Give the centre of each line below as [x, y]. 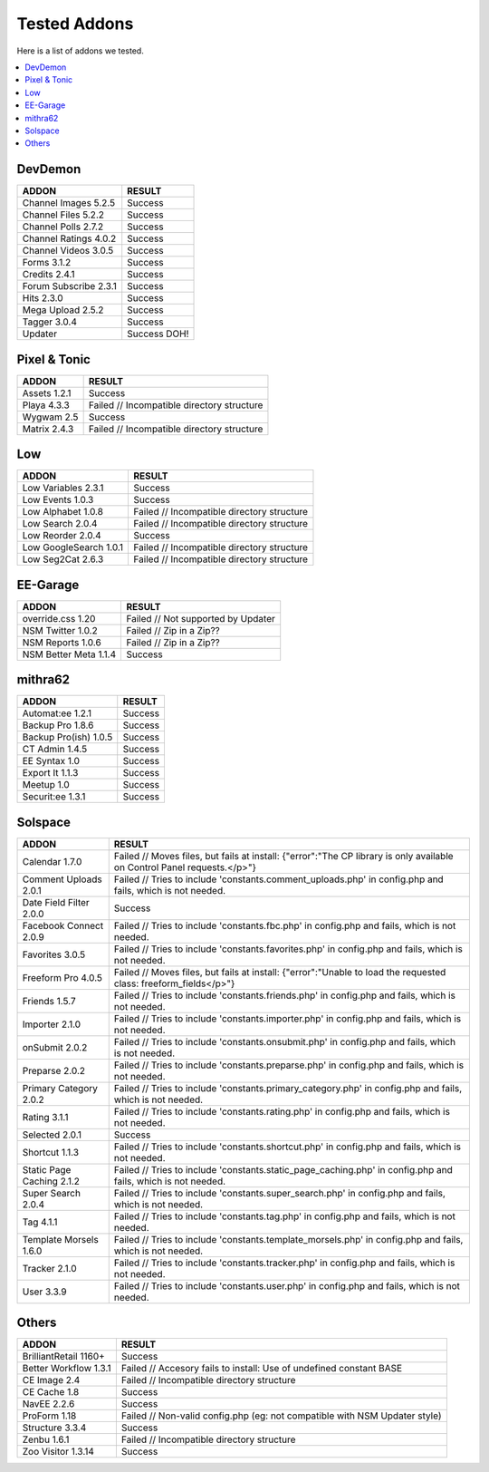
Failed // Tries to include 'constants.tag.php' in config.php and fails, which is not [285, 1216]
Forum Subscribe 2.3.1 [70, 286]
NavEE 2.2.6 [48, 1404]
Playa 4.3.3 [46, 405]
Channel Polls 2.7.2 [63, 227]
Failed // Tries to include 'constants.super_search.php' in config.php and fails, [279, 1193]
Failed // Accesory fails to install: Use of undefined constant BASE [262, 1369]
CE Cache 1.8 [51, 1392]
